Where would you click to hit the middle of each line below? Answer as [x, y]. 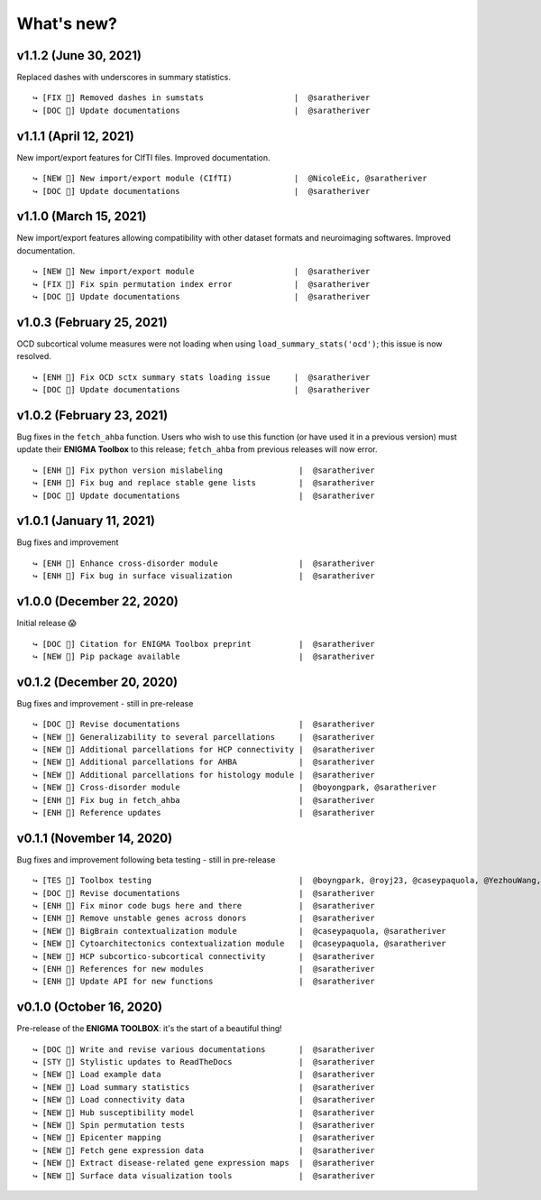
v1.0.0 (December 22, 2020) [98, 601]
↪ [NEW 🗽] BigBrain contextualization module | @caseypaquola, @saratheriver [239, 931]
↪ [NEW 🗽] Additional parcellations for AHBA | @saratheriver [204, 762]
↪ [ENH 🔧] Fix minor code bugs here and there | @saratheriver [204, 906]
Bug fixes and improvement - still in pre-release [105, 703]
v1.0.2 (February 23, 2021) [92, 415]
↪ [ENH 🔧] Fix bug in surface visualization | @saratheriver [204, 576]
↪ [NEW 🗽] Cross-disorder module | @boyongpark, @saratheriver [235, 788]
